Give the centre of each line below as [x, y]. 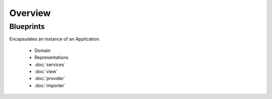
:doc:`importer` [50, 85]
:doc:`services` [50, 64]
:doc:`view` [46, 71]
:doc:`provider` [50, 78]
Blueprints [27, 26]
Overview [30, 13]
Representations [52, 57]
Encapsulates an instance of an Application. [55, 39]
